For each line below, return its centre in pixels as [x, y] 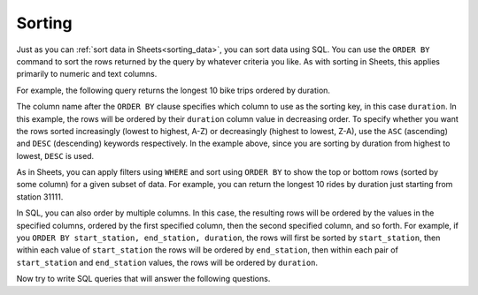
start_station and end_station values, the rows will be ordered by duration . [167, 262]
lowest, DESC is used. [55, 155]
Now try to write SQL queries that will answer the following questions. [143, 279]
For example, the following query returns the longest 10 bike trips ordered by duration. [173, 90]
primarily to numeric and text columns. [87, 74]
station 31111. [40, 197]
